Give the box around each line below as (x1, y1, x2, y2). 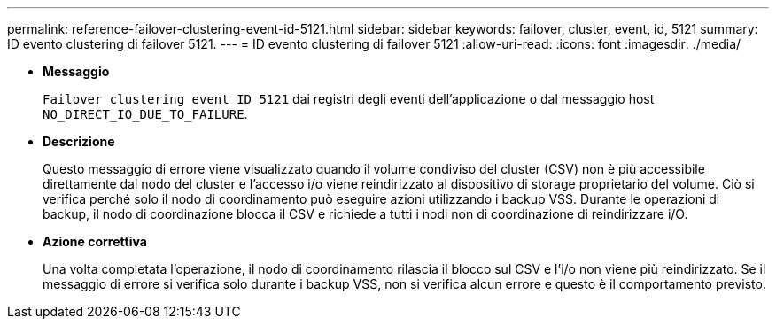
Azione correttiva (43, 234, 147, 249)
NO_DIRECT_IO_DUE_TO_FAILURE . (43, 106, 248, 121)
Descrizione (43, 134, 115, 149)
